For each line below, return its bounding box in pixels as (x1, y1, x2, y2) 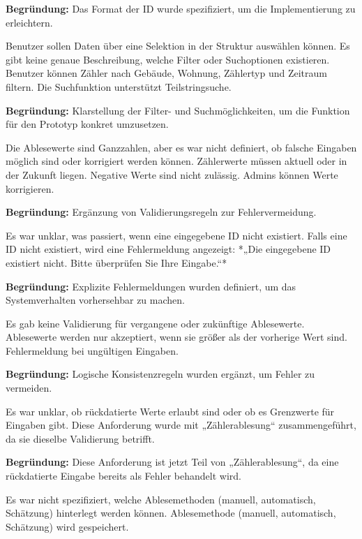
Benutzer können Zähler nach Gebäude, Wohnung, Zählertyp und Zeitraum (6, 66, 327, 80)
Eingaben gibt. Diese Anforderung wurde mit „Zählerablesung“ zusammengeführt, (6, 418, 356, 432)
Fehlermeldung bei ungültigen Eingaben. (6, 343, 179, 357)
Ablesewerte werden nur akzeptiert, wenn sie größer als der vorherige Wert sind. (6, 330, 347, 344)
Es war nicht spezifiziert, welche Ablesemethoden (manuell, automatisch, (6, 492, 316, 506)
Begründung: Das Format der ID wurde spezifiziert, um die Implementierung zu (6, 1, 356, 15)
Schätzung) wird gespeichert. (6, 519, 129, 533)
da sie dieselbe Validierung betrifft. (6, 431, 155, 445)
